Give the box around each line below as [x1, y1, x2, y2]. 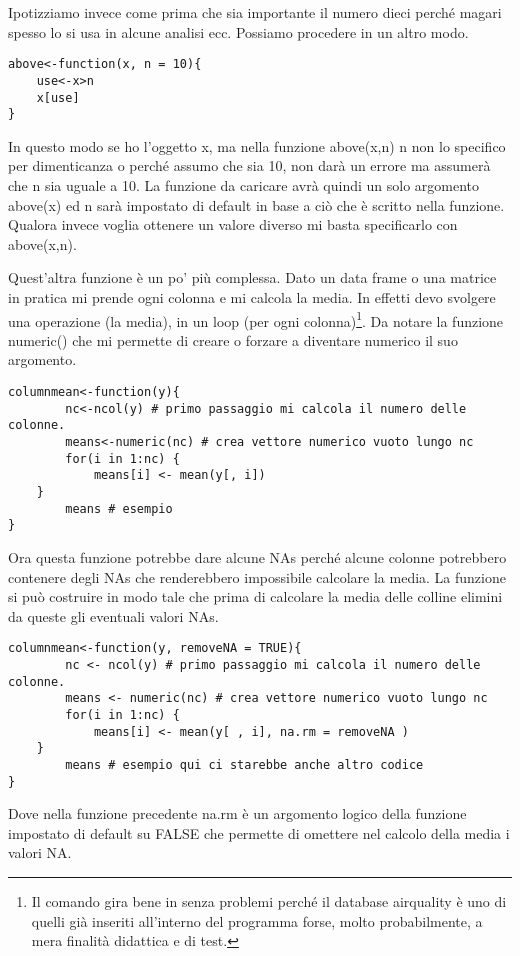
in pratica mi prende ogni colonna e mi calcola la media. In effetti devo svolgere [8, 286, 496, 307]
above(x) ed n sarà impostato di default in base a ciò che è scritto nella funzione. [8, 194, 505, 215]
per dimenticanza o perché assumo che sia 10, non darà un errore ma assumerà [8, 155, 491, 176]
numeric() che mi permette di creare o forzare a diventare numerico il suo [8, 329, 458, 350]
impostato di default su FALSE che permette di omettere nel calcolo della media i [8, 822, 510, 843]
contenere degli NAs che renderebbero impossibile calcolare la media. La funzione [8, 566, 506, 587]
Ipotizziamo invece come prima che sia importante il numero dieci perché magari [8, 2, 502, 22]
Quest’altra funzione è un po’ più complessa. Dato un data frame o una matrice [8, 267, 497, 288]
